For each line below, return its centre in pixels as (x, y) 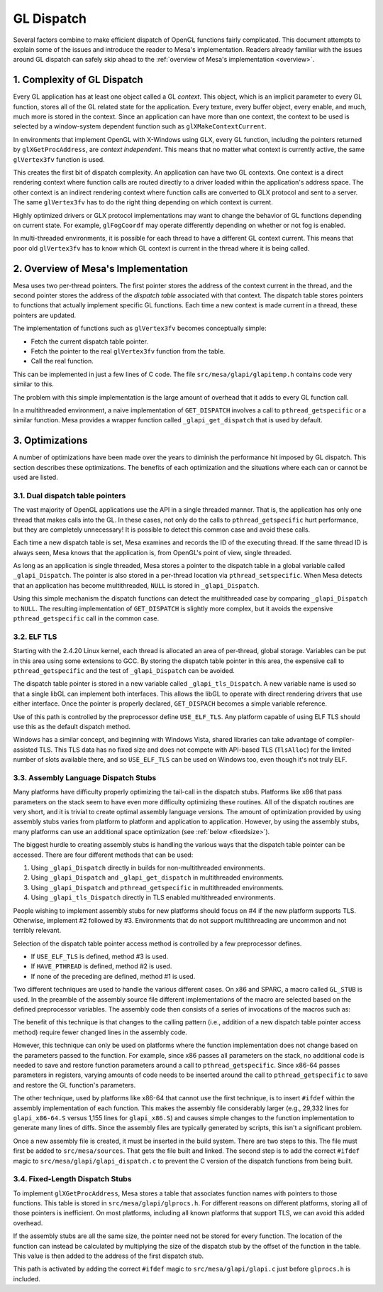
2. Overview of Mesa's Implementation (100, 269)
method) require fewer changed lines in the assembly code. (100, 1032)
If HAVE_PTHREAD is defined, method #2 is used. (101, 966)
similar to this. (34, 384)
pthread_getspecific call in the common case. (86, 618)
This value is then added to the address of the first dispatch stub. (109, 1256)
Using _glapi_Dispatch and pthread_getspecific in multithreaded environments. (157, 887)
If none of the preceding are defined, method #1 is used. (113, 976)
